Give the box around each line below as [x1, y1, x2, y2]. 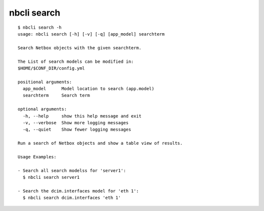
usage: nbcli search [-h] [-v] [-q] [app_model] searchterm [18, 31, 165, 37]
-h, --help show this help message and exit [22, 113, 142, 119]
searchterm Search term [22, 93, 90, 98]
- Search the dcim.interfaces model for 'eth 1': [18, 188, 139, 193]
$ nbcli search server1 [22, 174, 80, 180]
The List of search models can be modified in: [18, 58, 134, 64]
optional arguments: [18, 106, 67, 112]
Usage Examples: [18, 154, 57, 159]
